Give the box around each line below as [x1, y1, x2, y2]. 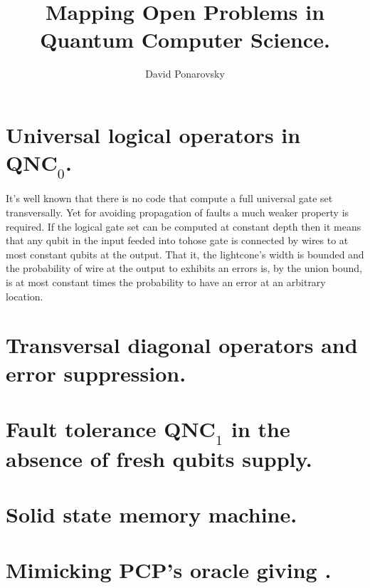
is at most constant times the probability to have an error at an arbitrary [6, 275, 326, 289]
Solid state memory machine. [6, 499, 297, 528]
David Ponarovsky [145, 66, 225, 81]
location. [6, 288, 43, 303]
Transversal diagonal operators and [6, 330, 358, 359]
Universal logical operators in [6, 120, 301, 149]
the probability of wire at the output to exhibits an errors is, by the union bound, [6, 261, 363, 275]
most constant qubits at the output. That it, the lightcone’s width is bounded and [6, 246, 364, 261]
